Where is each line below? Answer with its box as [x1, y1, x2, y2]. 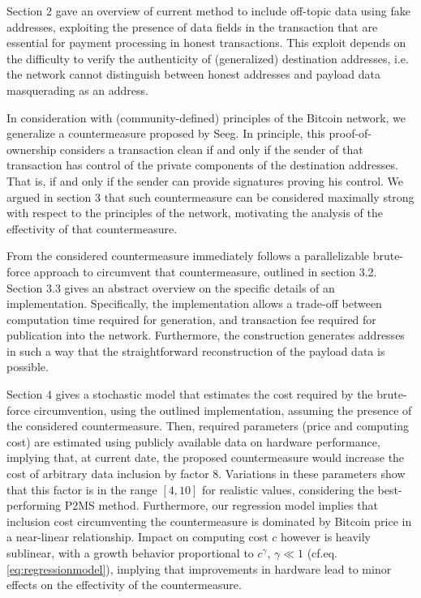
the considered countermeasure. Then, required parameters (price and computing [6, 417, 409, 434]
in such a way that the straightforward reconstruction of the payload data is [6, 342, 385, 359]
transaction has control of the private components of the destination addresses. [6, 156, 398, 173]
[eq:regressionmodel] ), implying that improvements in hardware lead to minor [6, 560, 392, 577]
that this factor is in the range [6, 481, 157, 498]
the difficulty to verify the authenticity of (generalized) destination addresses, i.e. [6, 49, 409, 66]
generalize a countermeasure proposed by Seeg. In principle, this [6, 125, 325, 142]
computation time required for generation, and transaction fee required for [6, 310, 376, 327]
